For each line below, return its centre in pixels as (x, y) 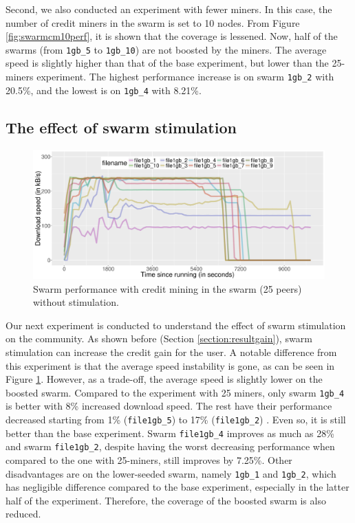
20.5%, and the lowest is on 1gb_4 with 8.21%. (104, 90)
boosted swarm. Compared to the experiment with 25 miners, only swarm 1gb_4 (175, 392)
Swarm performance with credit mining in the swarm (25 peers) (168, 288)
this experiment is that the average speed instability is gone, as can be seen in (170, 365)
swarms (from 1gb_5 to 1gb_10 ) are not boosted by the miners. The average (166, 49)
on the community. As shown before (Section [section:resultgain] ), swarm (159, 338)
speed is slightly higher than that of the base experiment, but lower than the (167, 63)
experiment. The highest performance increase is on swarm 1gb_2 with (185, 77)
